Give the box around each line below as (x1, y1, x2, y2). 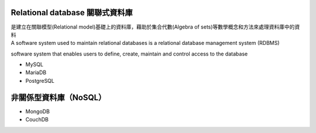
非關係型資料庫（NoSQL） (11, 92, 107, 102)
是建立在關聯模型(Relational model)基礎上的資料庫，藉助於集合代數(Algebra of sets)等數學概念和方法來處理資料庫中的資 (11, 23, 300, 30)
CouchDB (25, 116, 49, 123)
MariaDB (25, 69, 47, 76)
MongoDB (25, 108, 50, 115)
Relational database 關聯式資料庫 (11, 8, 133, 17)
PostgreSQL (25, 77, 55, 84)
